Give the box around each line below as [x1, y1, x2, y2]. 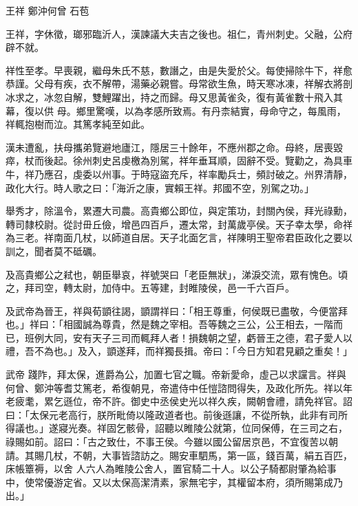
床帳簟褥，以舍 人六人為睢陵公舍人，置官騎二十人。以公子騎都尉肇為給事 [6, 461, 337, 476]
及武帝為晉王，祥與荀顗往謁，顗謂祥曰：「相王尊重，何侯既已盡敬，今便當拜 [6, 303, 348, 318]
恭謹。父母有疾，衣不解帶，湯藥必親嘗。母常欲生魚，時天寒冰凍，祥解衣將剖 [6, 76, 352, 91]
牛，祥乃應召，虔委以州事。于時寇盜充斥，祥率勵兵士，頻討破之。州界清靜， [6, 166, 352, 181]
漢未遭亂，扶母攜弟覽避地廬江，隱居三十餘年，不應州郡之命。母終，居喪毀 [6, 140, 343, 154]
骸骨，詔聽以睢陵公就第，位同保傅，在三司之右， [125, 421, 348, 435]
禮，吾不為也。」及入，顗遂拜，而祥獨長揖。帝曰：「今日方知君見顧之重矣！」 [6, 344, 352, 358]
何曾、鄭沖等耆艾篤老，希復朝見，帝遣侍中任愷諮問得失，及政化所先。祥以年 [6, 380, 352, 395]
